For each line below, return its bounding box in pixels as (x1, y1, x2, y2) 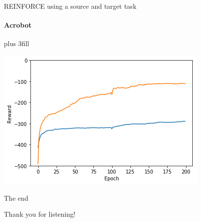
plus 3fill (4, 38, 29, 48)
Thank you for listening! (4, 209, 75, 219)
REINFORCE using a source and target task (4, 1, 137, 11)
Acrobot (4, 20, 32, 30)
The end (4, 192, 29, 203)
